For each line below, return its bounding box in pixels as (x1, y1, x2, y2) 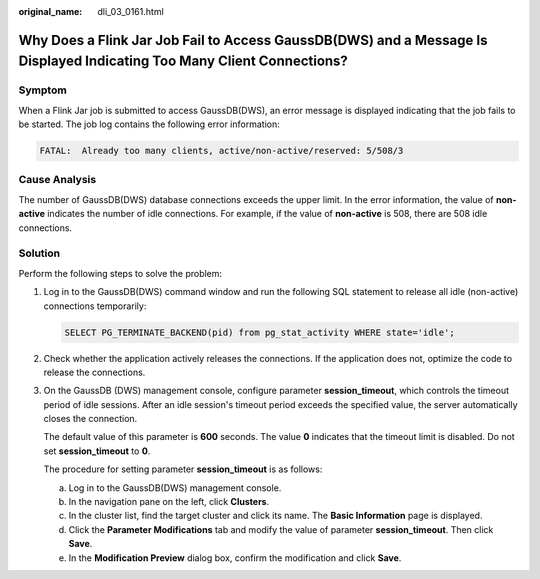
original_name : (18, 6, 83, 17)
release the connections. (43, 366, 146, 378)
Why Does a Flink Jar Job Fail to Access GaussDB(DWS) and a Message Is (18, 31, 488, 49)
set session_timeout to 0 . (43, 445, 151, 457)
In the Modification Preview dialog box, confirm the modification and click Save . (68, 551, 402, 564)
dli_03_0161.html (97, 6, 164, 17)
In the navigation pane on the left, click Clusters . (68, 496, 270, 508)
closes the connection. (43, 413, 138, 425)
